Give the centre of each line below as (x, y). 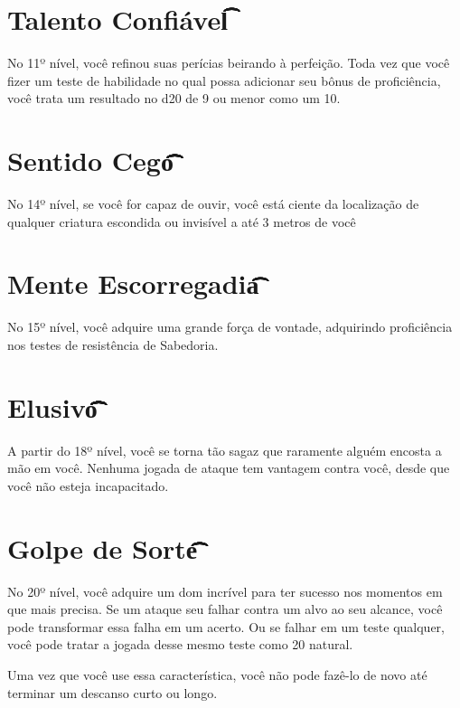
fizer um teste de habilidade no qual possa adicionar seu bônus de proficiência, (224, 80)
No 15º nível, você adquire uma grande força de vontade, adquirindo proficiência (230, 327)
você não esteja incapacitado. (88, 485)
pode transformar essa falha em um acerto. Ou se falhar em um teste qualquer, (226, 626)
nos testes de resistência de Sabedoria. (113, 344)
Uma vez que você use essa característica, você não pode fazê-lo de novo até (217, 674)
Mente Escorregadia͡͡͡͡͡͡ (133, 283)
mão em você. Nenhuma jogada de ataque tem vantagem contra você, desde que (229, 468)
